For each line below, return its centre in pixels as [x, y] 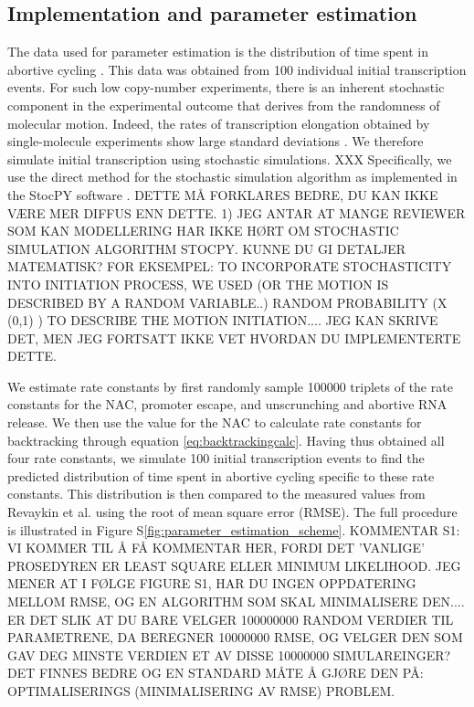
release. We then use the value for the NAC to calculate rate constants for [215, 422]
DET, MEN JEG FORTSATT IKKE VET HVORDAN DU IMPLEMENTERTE [234, 338]
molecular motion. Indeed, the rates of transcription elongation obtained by [219, 123]
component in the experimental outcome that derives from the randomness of [224, 105]
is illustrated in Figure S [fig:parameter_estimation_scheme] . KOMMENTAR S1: [234, 529]
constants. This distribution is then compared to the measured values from [216, 494]
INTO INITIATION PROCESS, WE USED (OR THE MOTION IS [198, 284]
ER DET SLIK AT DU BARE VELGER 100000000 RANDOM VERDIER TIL [231, 619]
